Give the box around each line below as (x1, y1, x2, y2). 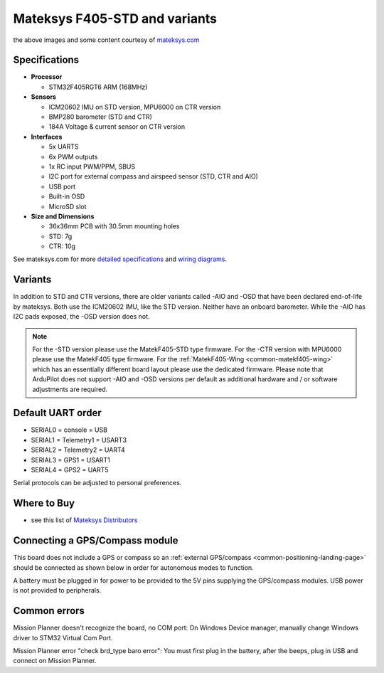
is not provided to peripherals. (13, 586, 102, 595)
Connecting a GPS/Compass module (13, 534, 178, 547)
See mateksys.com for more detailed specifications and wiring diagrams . (13, 255, 228, 263)
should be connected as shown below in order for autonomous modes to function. (13, 563, 254, 572)
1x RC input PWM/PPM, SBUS (48, 162, 135, 171)
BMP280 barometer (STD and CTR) (48, 112, 153, 121)
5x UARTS (48, 142, 79, 151)
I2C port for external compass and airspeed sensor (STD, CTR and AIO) (48, 172, 259, 181)
